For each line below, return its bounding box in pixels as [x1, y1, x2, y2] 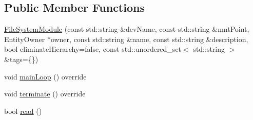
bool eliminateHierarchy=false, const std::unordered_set [4, 44, 182, 54]
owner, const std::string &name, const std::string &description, [50, 33, 248, 44]
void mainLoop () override [4, 71, 87, 82]
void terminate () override [4, 88, 86, 99]
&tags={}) [4, 53, 38, 64]
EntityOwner [4, 33, 45, 44]
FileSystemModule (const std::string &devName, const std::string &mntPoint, [4, 24, 249, 34]
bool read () [4, 105, 42, 116]
